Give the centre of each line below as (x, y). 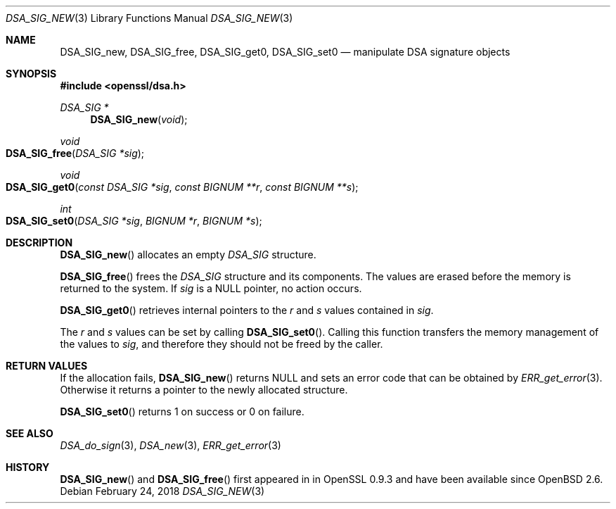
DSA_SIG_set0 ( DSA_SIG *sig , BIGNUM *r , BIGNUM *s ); (134, 221)
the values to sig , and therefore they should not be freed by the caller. (222, 344)
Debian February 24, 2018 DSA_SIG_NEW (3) (162, 491)
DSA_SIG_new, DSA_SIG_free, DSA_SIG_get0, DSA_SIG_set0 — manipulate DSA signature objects (285, 52)
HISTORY (28, 467)
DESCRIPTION (39, 243)
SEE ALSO (30, 433)
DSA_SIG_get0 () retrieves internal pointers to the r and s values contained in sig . (247, 310)
